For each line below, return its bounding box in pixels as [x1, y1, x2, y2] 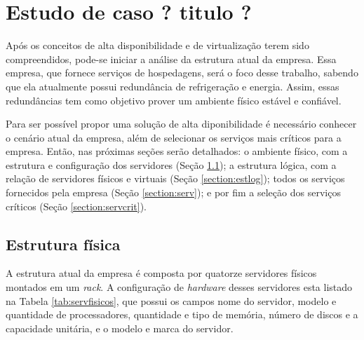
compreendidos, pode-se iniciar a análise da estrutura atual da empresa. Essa [6, 51, 337, 66]
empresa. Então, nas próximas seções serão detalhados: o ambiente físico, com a [6, 144, 348, 158]
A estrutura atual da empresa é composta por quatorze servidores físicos [6, 266, 317, 280]
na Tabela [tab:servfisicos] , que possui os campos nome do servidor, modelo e [6, 293, 337, 308]
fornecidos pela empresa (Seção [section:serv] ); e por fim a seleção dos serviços [6, 185, 341, 200]
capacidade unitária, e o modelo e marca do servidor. [6, 320, 234, 335]
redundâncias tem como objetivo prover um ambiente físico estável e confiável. [6, 93, 342, 107]
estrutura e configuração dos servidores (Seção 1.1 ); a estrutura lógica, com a [6, 157, 337, 172]
